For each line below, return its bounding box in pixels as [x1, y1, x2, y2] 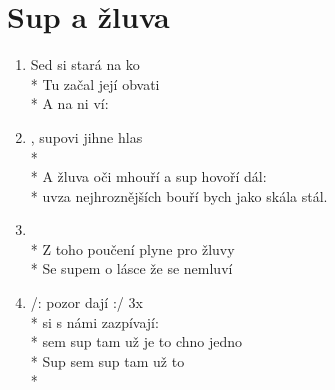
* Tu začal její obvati [30, 73, 160, 94]
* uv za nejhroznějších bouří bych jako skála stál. [30, 185, 328, 206]
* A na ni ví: [30, 93, 109, 114]
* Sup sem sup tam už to [30, 350, 185, 371]
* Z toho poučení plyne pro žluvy [30, 238, 235, 259]
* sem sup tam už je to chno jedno [30, 331, 243, 352]
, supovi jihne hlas [30, 126, 143, 147]
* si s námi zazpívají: [30, 311, 159, 332]
